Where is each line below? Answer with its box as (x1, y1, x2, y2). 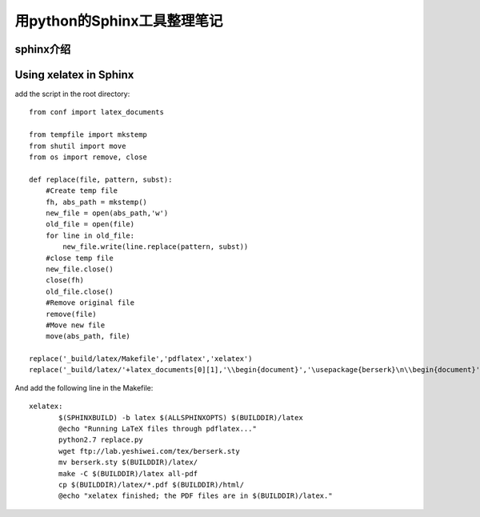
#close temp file (45, 253, 114, 263)
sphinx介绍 (14, 42, 71, 56)
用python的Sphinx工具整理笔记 (14, 12, 223, 30)
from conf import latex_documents (29, 108, 164, 117)
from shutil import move (29, 141, 126, 150)
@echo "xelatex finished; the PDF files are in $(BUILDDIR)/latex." (58, 491, 333, 500)
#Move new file (45, 320, 106, 330)
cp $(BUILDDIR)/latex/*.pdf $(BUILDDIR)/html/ (58, 480, 244, 489)
